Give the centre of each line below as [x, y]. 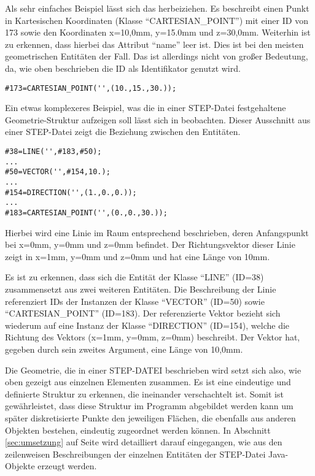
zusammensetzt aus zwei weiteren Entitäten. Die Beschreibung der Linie [141, 289]
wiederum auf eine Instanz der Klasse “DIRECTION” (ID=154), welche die [147, 325]
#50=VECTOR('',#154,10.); [58, 172]
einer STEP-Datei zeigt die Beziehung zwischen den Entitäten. [123, 132]
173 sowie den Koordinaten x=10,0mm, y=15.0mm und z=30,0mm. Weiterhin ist [158, 32]
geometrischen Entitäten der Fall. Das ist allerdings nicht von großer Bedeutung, [157, 56]
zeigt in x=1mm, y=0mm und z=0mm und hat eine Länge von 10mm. [138, 256]
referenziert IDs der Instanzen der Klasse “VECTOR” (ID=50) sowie [135, 301]
